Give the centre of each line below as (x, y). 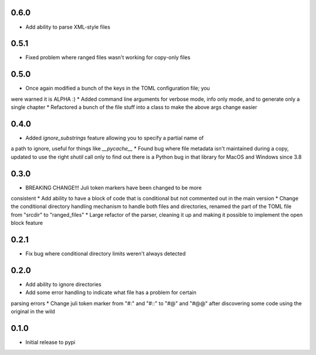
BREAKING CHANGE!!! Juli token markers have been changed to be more (114, 187)
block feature (27, 223)
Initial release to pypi (50, 342)
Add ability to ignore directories (63, 285)
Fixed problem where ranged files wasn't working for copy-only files (108, 57)
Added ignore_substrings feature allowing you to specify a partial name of (115, 138)
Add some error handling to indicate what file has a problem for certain (111, 292)
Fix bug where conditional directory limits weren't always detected (106, 254)
